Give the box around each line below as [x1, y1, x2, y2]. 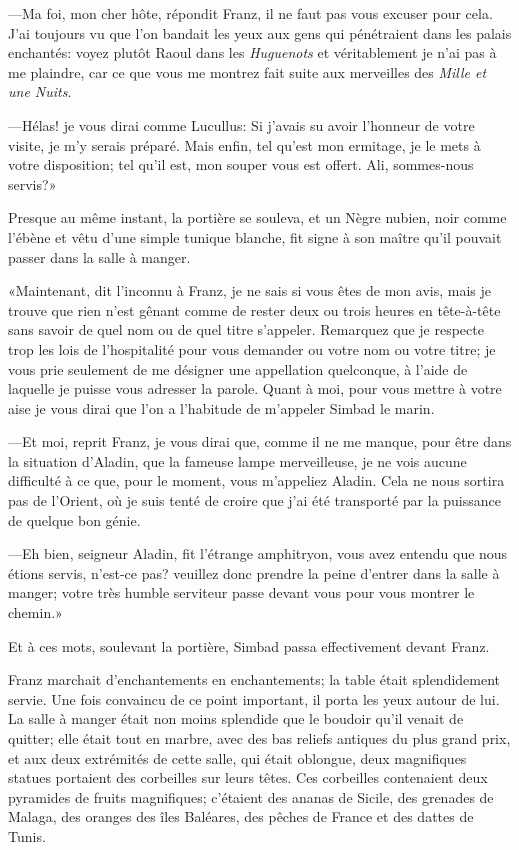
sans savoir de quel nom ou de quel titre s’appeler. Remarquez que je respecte [8, 319, 484, 340]
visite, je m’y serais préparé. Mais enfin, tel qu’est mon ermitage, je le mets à [8, 134, 481, 155]
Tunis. [8, 825, 46, 846]
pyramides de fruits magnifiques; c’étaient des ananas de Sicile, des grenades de [8, 786, 494, 807]
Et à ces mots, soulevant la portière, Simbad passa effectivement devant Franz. [8, 635, 490, 656]
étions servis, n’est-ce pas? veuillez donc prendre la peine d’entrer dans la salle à [8, 562, 500, 583]
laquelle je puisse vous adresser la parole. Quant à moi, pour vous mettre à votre [8, 378, 502, 399]
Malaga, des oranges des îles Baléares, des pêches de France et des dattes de [8, 806, 474, 827]
